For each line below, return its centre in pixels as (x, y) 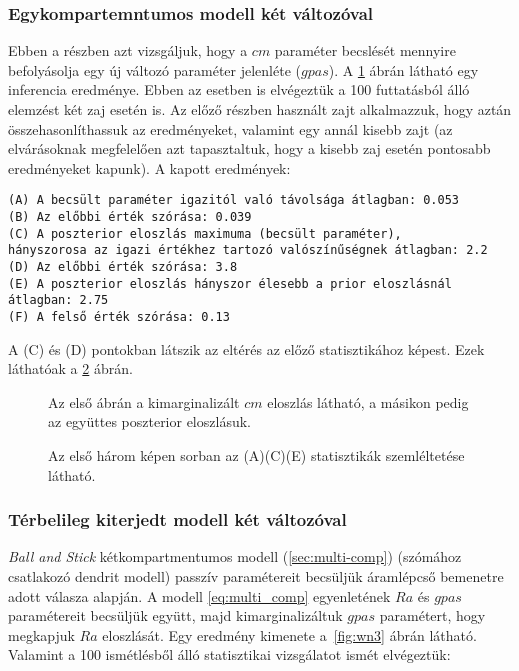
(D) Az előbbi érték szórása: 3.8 (123, 267)
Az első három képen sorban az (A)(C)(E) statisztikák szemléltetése (256, 455)
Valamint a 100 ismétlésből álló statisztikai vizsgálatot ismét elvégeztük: (229, 654)
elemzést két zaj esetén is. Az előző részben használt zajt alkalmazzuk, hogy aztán (260, 109)
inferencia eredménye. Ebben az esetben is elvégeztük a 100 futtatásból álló (239, 89)
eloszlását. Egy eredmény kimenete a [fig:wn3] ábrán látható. (289, 634)
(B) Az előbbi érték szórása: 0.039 (130, 217)
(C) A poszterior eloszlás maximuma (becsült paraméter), (205, 233)
